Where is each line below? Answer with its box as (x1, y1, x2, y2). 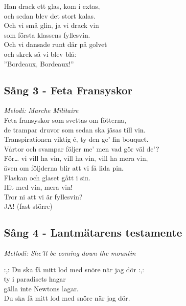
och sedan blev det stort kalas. (4, 10, 95, 21)
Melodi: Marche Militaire (4, 105, 79, 115)
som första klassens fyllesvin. (4, 29, 90, 40)
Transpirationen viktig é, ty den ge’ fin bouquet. (4, 134, 149, 144)
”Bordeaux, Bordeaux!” (4, 58, 74, 68)
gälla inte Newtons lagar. (4, 283, 79, 293)
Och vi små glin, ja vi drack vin (4, 20, 99, 30)
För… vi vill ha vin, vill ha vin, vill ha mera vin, (4, 153, 148, 163)
